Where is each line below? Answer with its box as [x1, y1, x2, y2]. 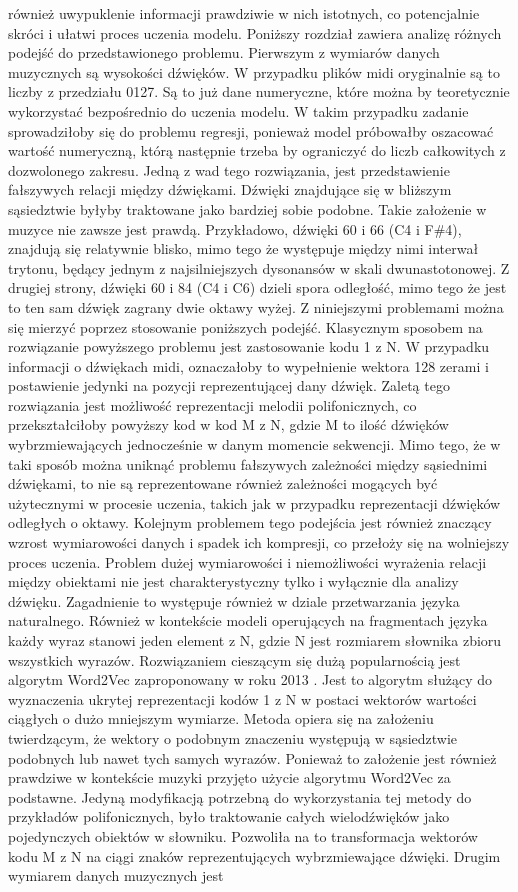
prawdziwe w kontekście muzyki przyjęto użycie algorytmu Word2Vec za [8, 767, 451, 788]
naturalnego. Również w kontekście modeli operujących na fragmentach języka [8, 610, 488, 631]
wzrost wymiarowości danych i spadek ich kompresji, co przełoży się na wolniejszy [8, 532, 510, 553]
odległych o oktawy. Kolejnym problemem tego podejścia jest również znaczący [8, 512, 492, 533]
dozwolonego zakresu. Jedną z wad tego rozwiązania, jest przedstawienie [8, 159, 450, 180]
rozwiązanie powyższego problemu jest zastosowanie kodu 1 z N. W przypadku [8, 336, 490, 357]
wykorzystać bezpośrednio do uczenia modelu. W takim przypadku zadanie [8, 100, 469, 121]
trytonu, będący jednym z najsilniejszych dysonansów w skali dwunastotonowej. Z [8, 257, 510, 278]
